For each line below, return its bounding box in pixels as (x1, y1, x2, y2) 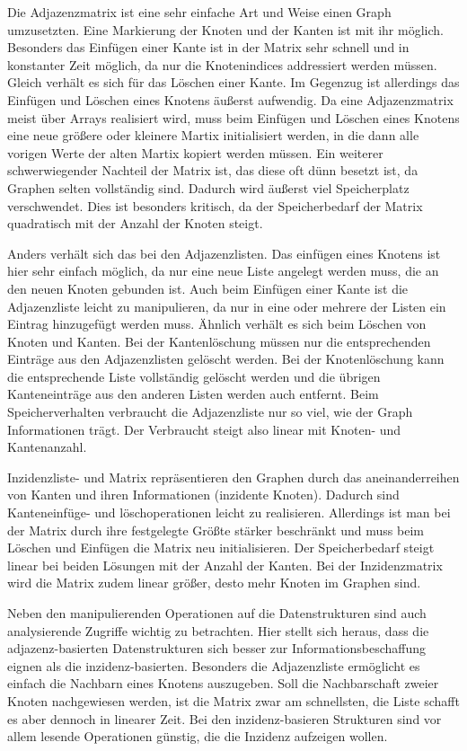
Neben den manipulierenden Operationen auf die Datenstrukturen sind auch (7, 604, 427, 622)
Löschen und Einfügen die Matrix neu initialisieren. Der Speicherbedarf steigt (7, 538, 435, 557)
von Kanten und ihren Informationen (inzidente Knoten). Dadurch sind (7, 485, 400, 504)
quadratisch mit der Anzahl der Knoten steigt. (7, 214, 263, 233)
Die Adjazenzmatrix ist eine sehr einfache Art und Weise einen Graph (7, 3, 392, 21)
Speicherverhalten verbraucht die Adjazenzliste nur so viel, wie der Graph (7, 402, 413, 421)
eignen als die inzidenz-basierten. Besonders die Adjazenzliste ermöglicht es (7, 656, 420, 675)
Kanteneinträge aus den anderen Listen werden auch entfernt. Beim (7, 384, 379, 403)
